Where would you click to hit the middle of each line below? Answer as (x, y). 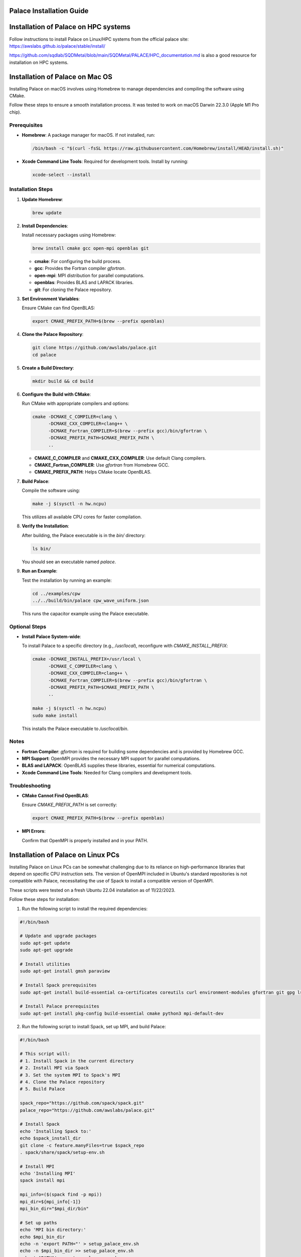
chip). (15, 112)
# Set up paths (38, 1223)
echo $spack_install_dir (50, 1138)
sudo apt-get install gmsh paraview (65, 971)
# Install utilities (45, 964)
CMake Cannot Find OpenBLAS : (56, 795)
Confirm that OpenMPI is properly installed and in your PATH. (85, 840)
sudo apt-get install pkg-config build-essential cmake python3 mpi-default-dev (122, 1013)
